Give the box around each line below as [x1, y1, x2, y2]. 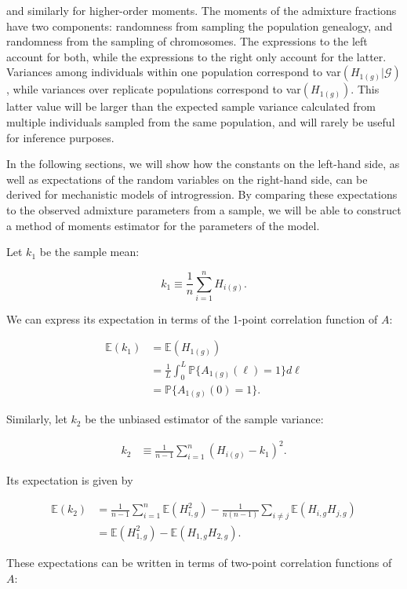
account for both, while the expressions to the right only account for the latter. [6, 48, 387, 64]
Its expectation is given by [6, 472, 133, 488]
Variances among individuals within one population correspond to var [6, 64, 341, 80]
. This [351, 81, 380, 97]
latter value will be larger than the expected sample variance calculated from [6, 98, 376, 115]
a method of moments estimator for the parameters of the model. [6, 217, 320, 233]
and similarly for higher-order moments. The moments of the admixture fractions [6, 2, 397, 18]
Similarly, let [6, 411, 67, 427]
